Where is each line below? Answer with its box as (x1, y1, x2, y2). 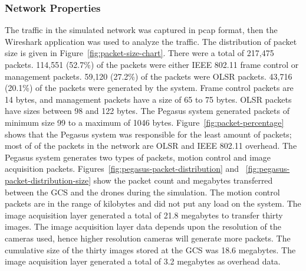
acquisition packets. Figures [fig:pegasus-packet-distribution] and (5, 162, 239, 175)
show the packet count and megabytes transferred (93, 174, 273, 186)
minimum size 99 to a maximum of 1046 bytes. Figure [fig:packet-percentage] (5, 116, 284, 128)
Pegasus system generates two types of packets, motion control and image (5, 151, 271, 163)
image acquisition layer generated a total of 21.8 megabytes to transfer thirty (5, 208, 283, 221)
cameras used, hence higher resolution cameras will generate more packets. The (5, 231, 291, 244)
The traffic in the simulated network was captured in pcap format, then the (5, 24, 278, 36)
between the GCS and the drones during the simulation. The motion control (5, 185, 280, 198)
